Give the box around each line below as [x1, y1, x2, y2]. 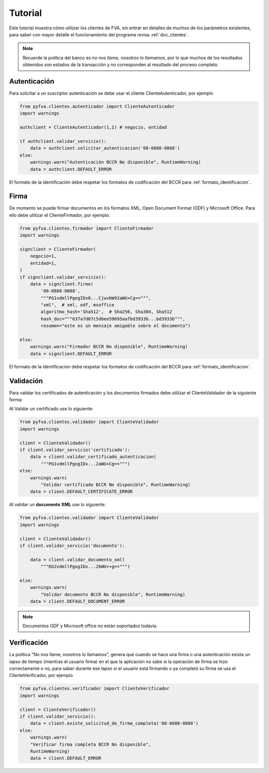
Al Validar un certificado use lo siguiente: [9, 406, 94, 412]
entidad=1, [30, 260, 57, 266]
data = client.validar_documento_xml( [30, 556, 125, 562]
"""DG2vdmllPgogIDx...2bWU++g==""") [40, 564, 131, 569]
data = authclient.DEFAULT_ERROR [30, 166, 112, 172]
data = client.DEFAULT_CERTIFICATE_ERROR [30, 489, 133, 495]
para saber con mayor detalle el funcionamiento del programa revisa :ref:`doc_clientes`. [9, 31, 189, 37]
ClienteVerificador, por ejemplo [9, 672, 73, 678]
